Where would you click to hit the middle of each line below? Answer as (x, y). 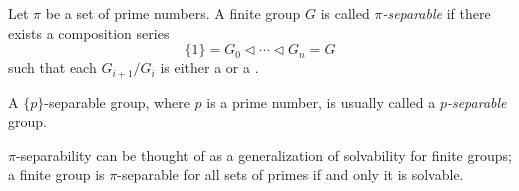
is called (345, 13)
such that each (52, 67)
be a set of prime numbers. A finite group (173, 13)
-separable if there (436, 13)
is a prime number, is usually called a (321, 101)
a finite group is (56, 174)
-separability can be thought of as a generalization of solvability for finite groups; (263, 154)
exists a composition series (89, 32)
